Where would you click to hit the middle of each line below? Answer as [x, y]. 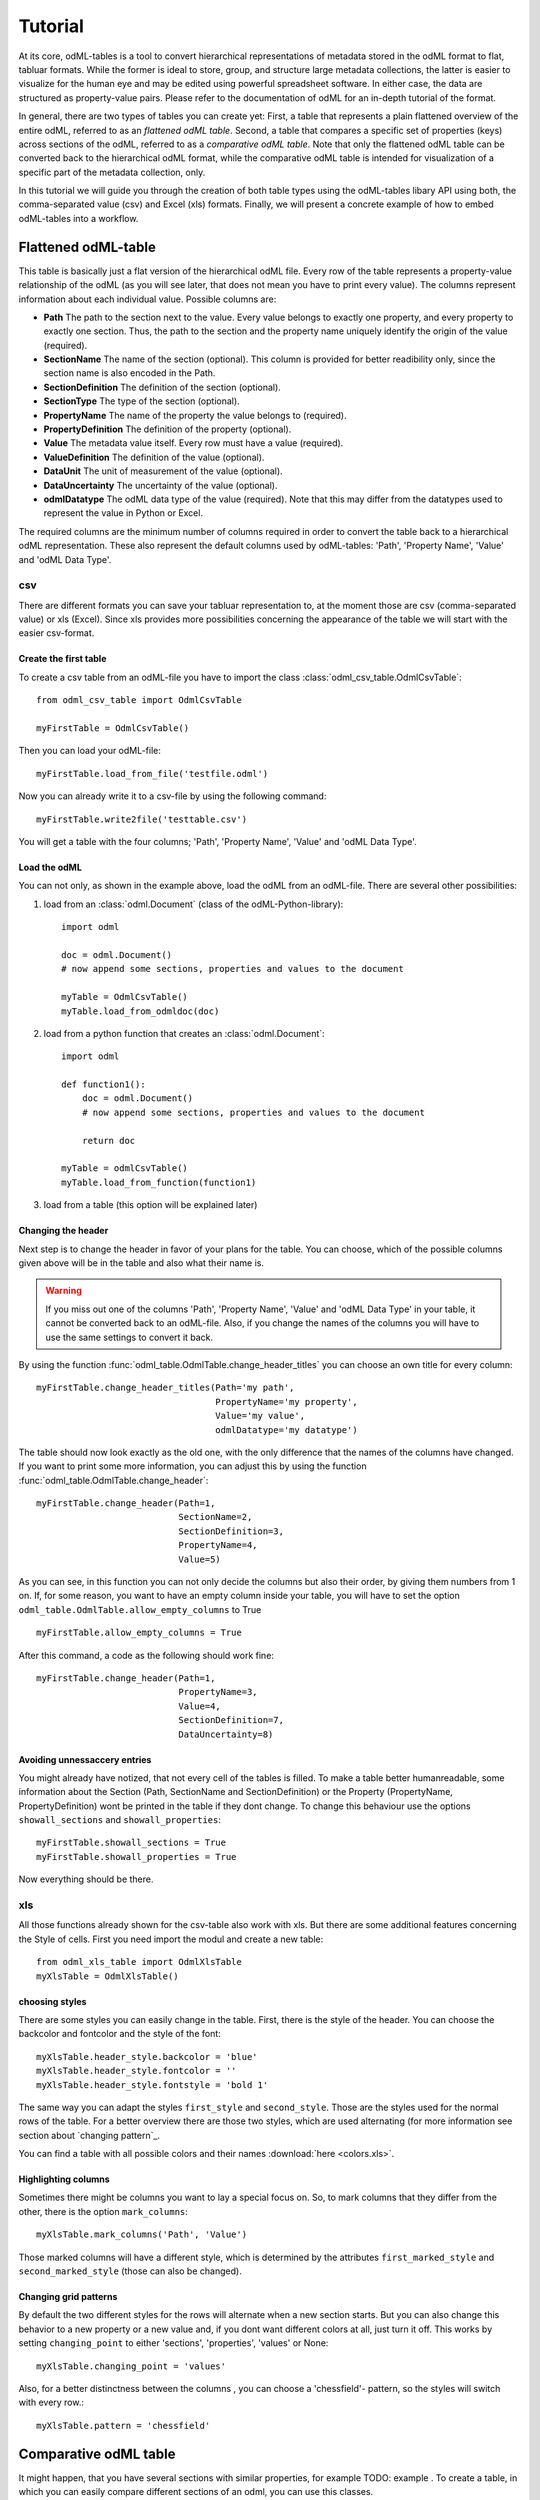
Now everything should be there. [86, 1879]
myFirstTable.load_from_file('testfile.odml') [152, 773]
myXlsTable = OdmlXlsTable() [107, 1976]
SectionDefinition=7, [231, 1720]
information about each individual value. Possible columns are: [147, 299]
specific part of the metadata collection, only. [112, 172]
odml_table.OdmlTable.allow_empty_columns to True [140, 1609]
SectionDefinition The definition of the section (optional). [162, 387]
